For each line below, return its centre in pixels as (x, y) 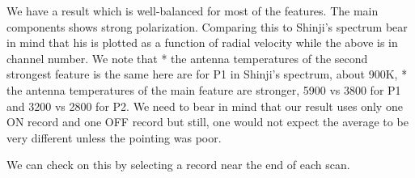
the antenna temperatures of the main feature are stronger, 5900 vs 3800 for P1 (204, 89)
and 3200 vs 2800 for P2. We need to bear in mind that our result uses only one (205, 106)
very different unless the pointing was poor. (114, 137)
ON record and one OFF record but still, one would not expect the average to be (207, 122)
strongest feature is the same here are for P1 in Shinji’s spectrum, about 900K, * (207, 74)
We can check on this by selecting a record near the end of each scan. (178, 165)
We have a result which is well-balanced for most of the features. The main (193, 11)
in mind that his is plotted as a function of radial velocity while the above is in (202, 42)
